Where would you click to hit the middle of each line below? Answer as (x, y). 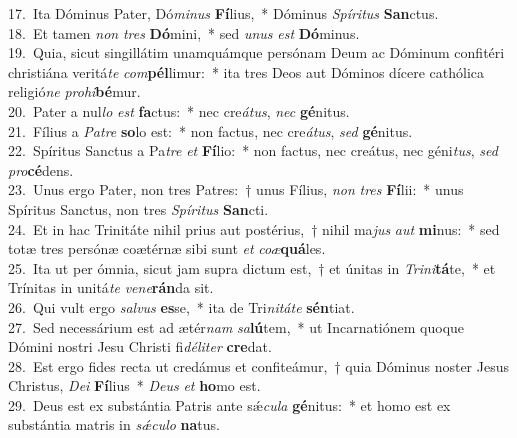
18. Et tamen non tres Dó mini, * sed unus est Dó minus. (184, 32)
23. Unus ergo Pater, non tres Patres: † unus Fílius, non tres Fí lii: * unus (236, 189)
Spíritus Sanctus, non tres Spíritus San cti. (138, 208)
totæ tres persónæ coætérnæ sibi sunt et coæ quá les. (167, 248)
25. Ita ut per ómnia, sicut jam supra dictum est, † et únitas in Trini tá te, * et (252, 267)
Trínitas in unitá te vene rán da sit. (111, 287)
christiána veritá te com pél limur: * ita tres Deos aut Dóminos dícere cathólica (246, 71)
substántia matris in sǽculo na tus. (114, 424)
